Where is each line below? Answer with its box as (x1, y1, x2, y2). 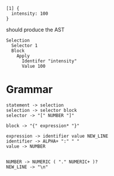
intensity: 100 (11, 11, 49, 16)
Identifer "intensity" (21, 58, 77, 64)
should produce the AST (6, 26, 65, 33)
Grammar (6, 83, 53, 97)
